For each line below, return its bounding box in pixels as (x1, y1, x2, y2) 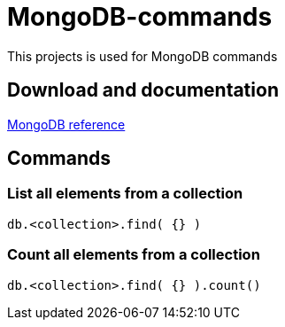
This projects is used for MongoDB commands (7, 48, 278, 64)
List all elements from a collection (7, 184, 243, 203)
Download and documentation (7, 79, 279, 102)
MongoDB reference (7, 116, 126, 132)
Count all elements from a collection (7, 245, 260, 264)
